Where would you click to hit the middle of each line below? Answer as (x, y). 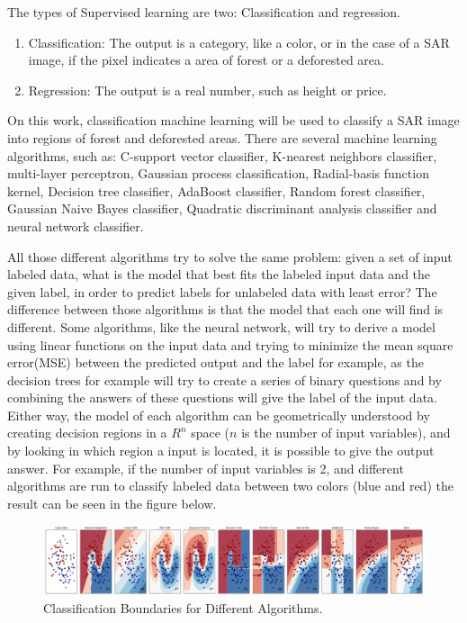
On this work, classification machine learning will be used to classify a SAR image (233, 120)
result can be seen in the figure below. (112, 503)
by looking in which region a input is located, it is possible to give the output (221, 451)
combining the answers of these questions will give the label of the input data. (222, 397)
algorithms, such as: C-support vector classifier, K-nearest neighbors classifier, (222, 155)
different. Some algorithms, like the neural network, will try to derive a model (221, 326)
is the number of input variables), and (346, 433)
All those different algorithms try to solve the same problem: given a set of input (230, 256)
